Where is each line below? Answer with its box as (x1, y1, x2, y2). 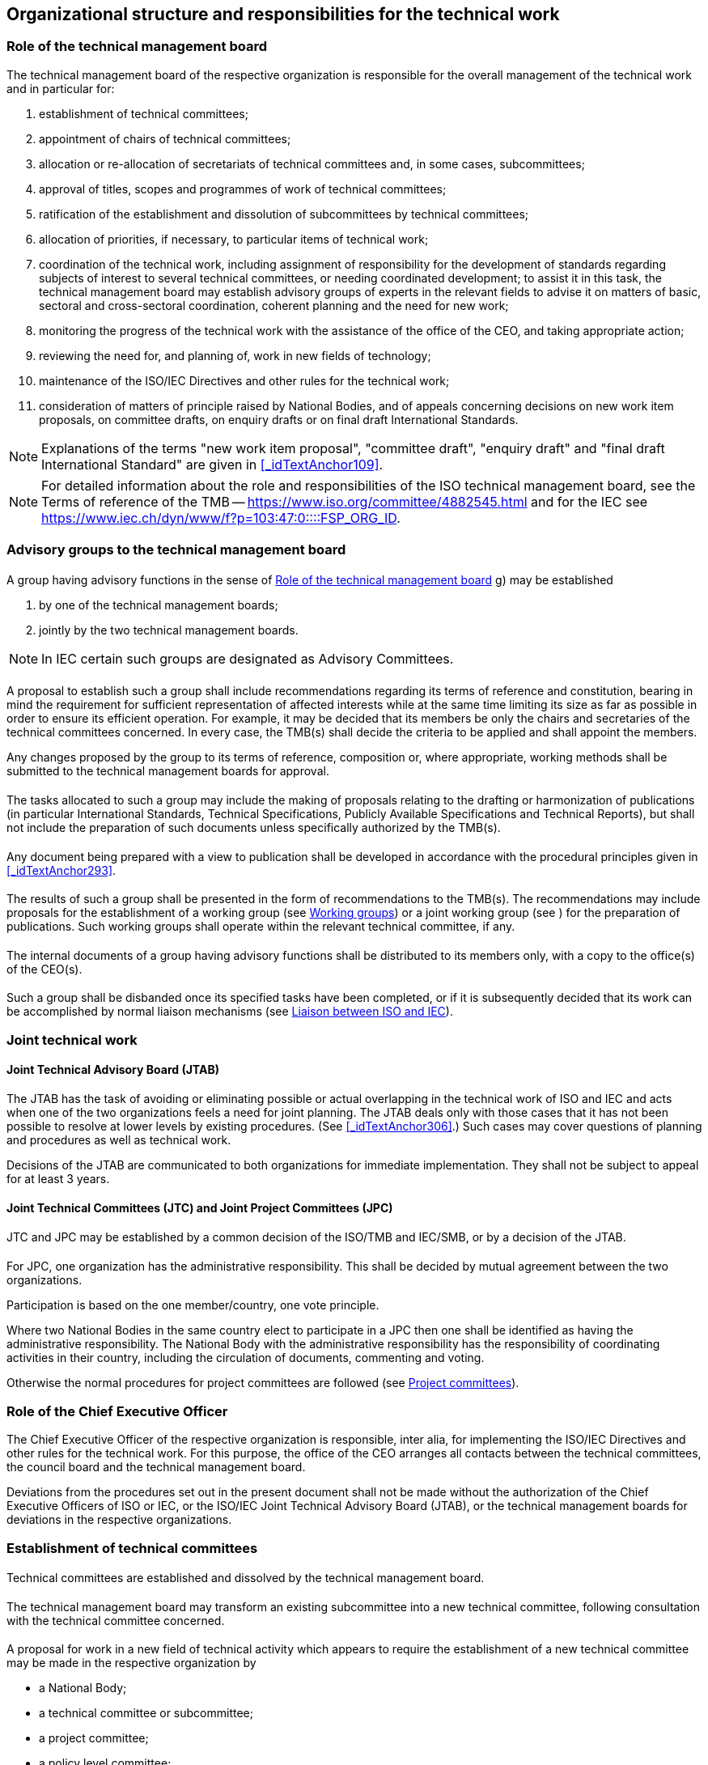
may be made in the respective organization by (6, 1656, 256, 1670)
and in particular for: (6, 81, 115, 95)
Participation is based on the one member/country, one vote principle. (6, 1298, 379, 1313)
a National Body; (39, 1681, 127, 1695)
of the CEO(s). (6, 961, 83, 976)
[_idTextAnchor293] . (6, 863, 117, 877)
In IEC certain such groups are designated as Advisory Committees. (41, 650, 454, 667)
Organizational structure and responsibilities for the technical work (6, 4, 560, 24)
